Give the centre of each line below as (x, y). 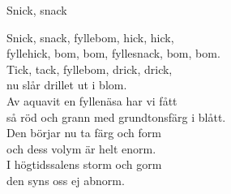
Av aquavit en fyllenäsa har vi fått (92, 100)
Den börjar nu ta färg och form (84, 133)
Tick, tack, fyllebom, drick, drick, (90, 69)
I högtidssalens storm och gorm (84, 164)
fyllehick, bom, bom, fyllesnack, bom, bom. (113, 53)
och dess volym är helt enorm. (81, 148)
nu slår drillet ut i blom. (67, 85)
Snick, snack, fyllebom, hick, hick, (90, 37)
